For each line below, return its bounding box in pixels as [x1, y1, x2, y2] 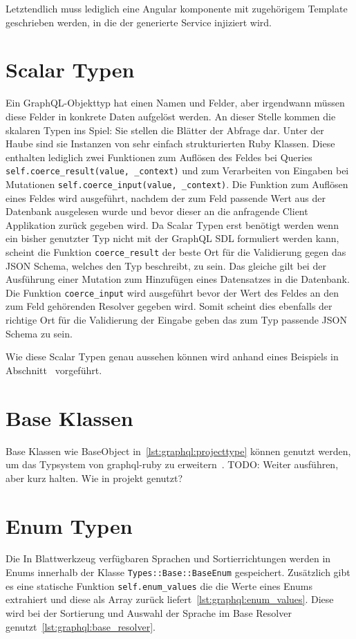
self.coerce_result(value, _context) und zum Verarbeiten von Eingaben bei [6, 163, 349, 178]
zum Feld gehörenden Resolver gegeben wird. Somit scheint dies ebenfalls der [6, 299, 332, 313]
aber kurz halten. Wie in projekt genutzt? [6, 470, 183, 485]
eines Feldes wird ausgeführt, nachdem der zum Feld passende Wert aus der [6, 190, 326, 205]
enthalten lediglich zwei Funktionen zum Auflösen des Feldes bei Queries [6, 149, 312, 164]
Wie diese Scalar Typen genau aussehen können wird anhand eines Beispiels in [6, 349, 339, 364]
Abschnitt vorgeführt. [6, 362, 102, 377]
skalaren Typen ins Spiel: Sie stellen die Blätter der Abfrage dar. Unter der [6, 122, 324, 137]
